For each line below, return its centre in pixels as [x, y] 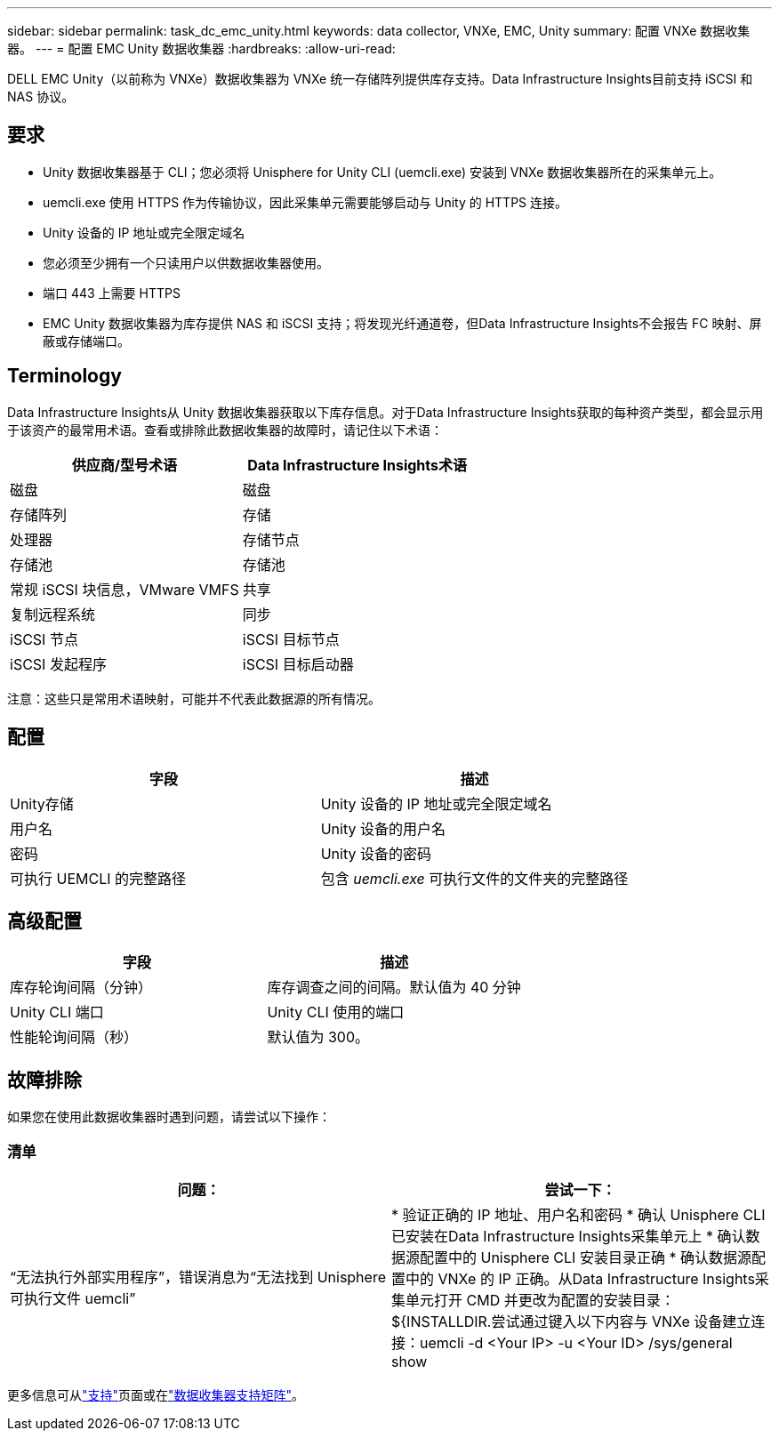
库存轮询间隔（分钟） [81, 988]
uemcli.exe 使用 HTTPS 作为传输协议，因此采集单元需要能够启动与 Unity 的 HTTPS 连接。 [305, 202]
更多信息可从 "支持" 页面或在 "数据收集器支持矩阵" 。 [156, 1394]
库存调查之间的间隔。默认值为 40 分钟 [394, 988]
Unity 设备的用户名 [383, 828]
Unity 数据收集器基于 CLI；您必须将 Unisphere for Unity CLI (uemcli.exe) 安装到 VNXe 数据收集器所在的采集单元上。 [382, 172]
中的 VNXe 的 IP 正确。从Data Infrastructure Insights [580, 1278]
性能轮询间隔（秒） [74, 1037]
